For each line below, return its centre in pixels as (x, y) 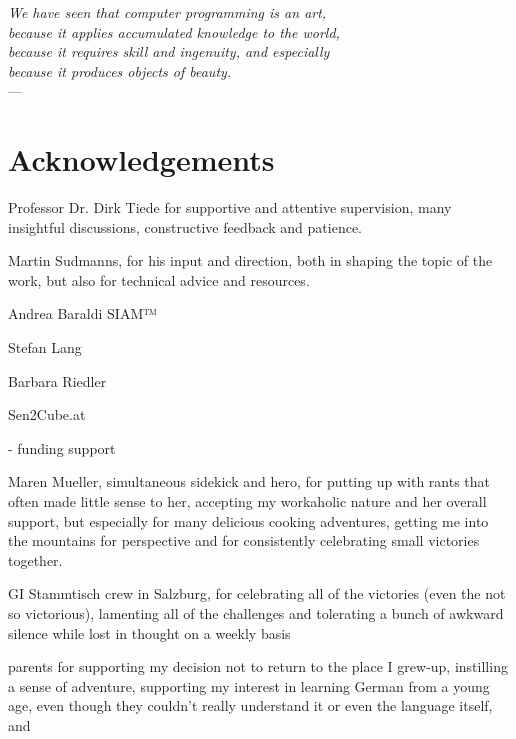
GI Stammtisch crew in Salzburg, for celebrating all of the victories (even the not (257, 593)
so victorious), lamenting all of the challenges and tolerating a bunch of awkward (256, 613)
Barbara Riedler (57, 380)
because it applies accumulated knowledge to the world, (174, 31)
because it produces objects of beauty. (120, 70)
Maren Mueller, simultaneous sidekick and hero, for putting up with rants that (249, 481)
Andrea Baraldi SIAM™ (83, 313)
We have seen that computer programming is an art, (167, 12)
